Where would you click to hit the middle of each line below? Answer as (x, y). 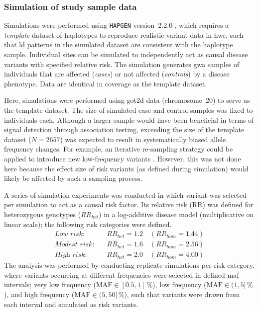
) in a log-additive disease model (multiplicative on (176, 214)
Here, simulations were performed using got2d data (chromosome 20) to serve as (127, 100)
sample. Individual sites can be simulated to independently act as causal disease (126, 54)
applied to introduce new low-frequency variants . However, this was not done (123, 158)
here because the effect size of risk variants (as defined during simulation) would (126, 168)
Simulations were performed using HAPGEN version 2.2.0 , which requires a (117, 25)
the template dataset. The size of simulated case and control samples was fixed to (129, 110)
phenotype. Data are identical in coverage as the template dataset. (106, 83)
